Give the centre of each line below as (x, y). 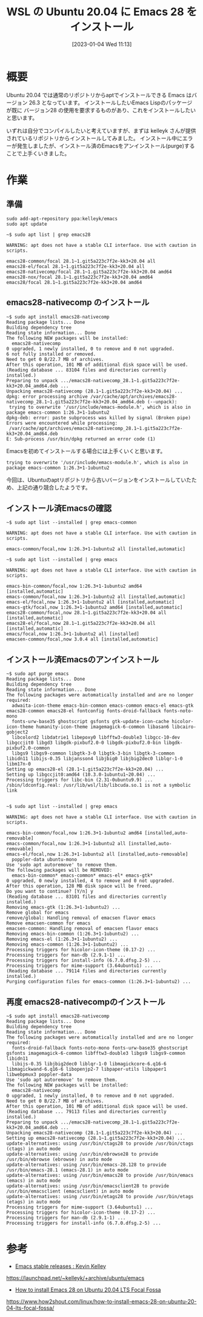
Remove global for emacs (38, 913)
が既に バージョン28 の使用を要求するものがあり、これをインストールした (98, 110)
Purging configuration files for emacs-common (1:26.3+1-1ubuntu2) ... (98, 982)
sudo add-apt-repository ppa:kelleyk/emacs (62, 218)
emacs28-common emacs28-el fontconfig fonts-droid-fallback (84, 711)
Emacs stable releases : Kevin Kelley (60, 1266)
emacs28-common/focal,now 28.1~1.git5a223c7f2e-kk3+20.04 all (86, 613)
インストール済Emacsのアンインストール (83, 659)
